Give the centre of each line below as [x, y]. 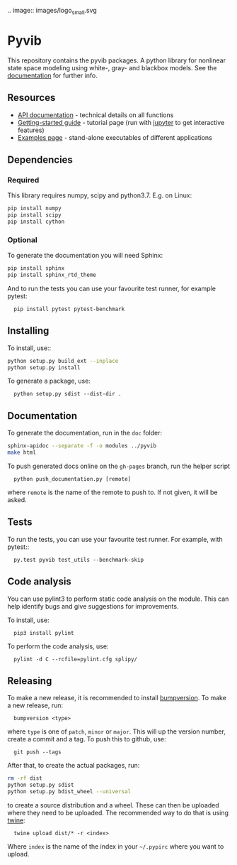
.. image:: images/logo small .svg [52, 11]
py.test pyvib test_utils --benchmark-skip [79, 560]
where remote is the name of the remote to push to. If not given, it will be [112, 492]
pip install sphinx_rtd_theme [52, 275]
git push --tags [37, 752]
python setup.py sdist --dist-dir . [68, 394]
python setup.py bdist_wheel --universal [69, 792]
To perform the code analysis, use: [58, 646]
